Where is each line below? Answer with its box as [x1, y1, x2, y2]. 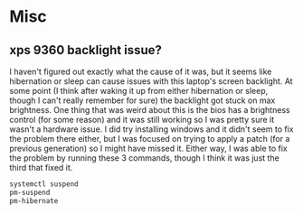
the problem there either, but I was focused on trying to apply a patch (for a [9, 134, 290, 144]
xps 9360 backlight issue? [9, 42, 163, 58]
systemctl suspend [9, 180, 79, 189]
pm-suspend [9, 188, 51, 197]
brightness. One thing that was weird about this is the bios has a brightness [9, 105, 291, 115]
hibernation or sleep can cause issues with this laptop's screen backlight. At [9, 76, 293, 87]
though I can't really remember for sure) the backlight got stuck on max [9, 95, 276, 106]
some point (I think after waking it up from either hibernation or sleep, [9, 86, 269, 96]
